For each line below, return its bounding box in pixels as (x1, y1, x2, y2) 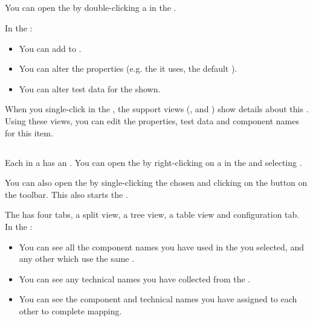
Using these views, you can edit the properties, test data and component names (5, 114, 300, 127)
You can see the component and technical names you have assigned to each (19, 293, 297, 305)
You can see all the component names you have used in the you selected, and (19, 240, 304, 253)
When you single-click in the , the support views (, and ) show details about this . (5, 103, 309, 115)
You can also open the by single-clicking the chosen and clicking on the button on (5, 176, 308, 189)
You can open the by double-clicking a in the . (5, 1, 176, 14)
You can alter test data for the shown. (19, 82, 161, 95)
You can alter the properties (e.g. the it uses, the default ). (19, 62, 237, 75)
